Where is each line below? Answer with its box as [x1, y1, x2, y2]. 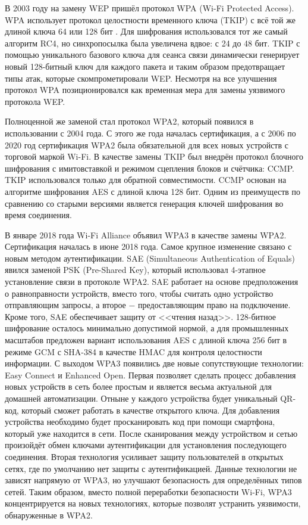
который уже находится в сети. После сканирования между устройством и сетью [5, 427, 298, 439]
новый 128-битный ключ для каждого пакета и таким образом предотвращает [5, 60, 285, 72]
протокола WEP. [5, 95, 65, 107]
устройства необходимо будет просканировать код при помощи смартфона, [5, 415, 275, 428]
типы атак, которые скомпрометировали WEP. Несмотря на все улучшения [5, 72, 277, 84]
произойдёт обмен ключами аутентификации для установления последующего [5, 439, 287, 451]
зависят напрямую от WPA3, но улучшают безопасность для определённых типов [5, 474, 302, 486]
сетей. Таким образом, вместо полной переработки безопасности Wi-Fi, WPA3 [5, 485, 292, 498]
